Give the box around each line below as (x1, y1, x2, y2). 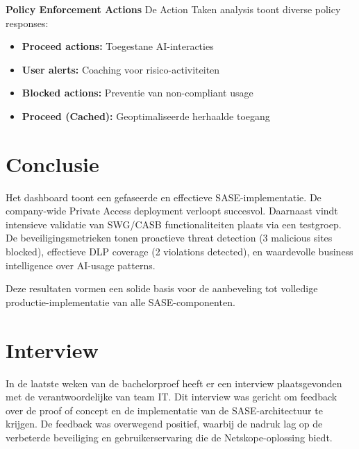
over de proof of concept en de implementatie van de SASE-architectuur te (6, 403, 323, 417)
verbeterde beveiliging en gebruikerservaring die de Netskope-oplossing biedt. (6, 430, 333, 444)
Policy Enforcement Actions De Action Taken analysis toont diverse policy (6, 2, 341, 16)
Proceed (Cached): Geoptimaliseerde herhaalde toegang (22, 108, 270, 123)
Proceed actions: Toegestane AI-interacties (22, 39, 214, 53)
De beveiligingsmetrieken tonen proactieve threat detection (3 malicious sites (6, 230, 333, 245)
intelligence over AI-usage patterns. (6, 257, 156, 272)
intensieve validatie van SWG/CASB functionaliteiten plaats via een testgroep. (6, 217, 342, 231)
